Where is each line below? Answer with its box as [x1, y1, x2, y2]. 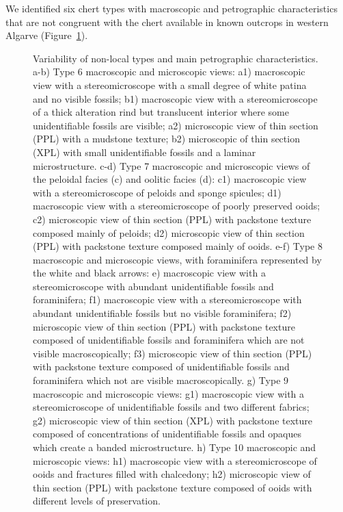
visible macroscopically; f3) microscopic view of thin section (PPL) [33, 346, 312, 360]
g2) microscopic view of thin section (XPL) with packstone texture [33, 413, 313, 427]
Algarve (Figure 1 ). [5, 28, 88, 42]
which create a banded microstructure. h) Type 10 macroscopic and [33, 440, 316, 454]
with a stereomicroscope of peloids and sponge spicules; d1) [33, 185, 282, 199]
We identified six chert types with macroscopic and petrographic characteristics [5, 1, 338, 15]
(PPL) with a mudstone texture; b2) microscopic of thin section [33, 131, 300, 146]
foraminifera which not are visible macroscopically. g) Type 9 [33, 373, 289, 387]
